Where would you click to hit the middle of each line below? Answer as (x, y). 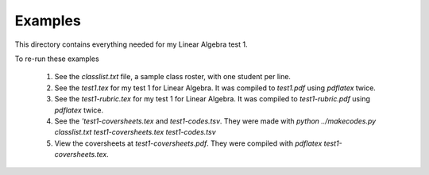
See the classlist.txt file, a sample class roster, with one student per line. (173, 77)
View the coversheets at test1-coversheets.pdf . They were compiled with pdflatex (188, 143)
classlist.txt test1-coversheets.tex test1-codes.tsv (135, 132)
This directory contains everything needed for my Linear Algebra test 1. (131, 44)
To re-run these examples (57, 59)
